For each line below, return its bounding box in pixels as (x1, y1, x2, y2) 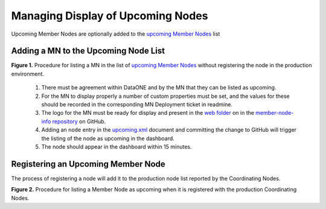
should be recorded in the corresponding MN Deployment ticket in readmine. (41, 101, 232, 108)
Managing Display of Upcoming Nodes (11, 9, 208, 22)
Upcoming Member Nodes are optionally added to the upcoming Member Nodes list (11, 30, 220, 37)
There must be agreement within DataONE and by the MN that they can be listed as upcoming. (41, 84, 276, 91)
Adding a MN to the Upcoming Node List (11, 46, 165, 56)
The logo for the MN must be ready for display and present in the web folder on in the (41, 109, 255, 117)
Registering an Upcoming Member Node (11, 159, 165, 169)
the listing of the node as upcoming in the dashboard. (41, 135, 174, 142)
